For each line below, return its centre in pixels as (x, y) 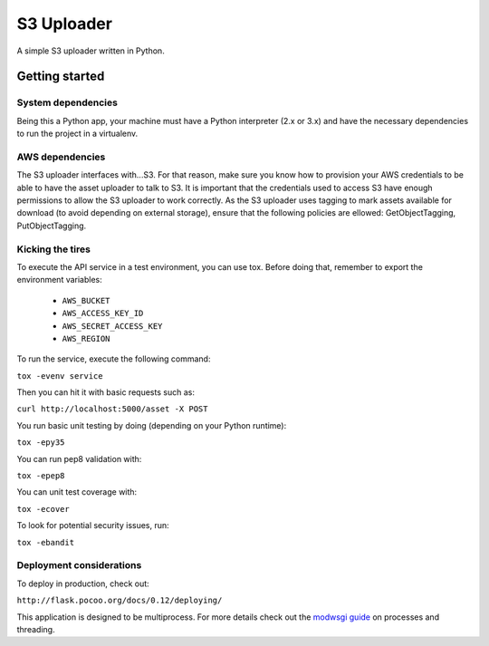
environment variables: (60, 280)
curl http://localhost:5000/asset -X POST (112, 409)
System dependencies (67, 102)
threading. (36, 629)
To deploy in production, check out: (83, 583)
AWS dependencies (61, 157)
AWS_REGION (86, 338)
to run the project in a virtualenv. (77, 134)
